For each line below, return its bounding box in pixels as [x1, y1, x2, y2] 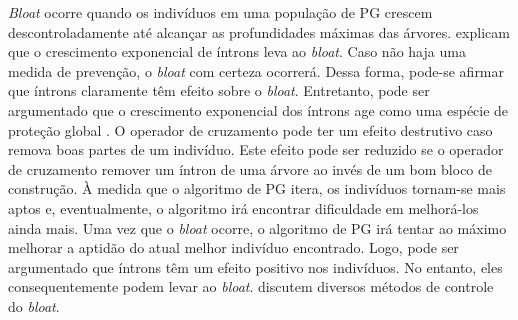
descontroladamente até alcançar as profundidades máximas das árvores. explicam [8, 21, 510, 42]
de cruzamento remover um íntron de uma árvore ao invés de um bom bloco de [8, 158, 493, 179]
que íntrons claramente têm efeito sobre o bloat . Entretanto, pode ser [8, 80, 430, 101]
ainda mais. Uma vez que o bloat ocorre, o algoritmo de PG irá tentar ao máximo [8, 217, 507, 238]
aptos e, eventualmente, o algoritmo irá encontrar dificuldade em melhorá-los [8, 197, 479, 218]
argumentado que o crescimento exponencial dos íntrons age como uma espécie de [8, 99, 509, 120]
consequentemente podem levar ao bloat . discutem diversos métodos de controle [8, 276, 494, 297]
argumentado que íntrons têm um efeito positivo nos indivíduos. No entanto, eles [8, 256, 503, 277]
